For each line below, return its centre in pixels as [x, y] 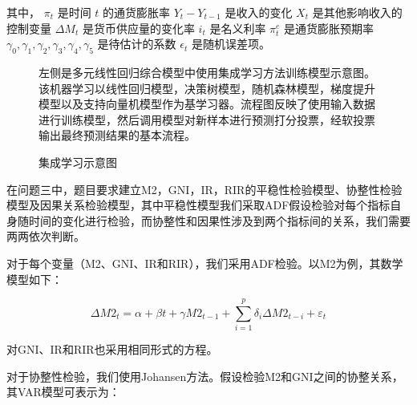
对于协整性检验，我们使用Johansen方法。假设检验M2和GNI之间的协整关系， [205, 376]
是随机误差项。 [231, 44]
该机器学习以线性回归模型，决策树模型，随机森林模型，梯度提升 [207, 88]
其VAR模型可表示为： [63, 392]
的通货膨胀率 [137, 12]
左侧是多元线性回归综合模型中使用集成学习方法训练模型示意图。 [207, 72]
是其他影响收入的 [357, 12]
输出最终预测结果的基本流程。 [117, 135]
